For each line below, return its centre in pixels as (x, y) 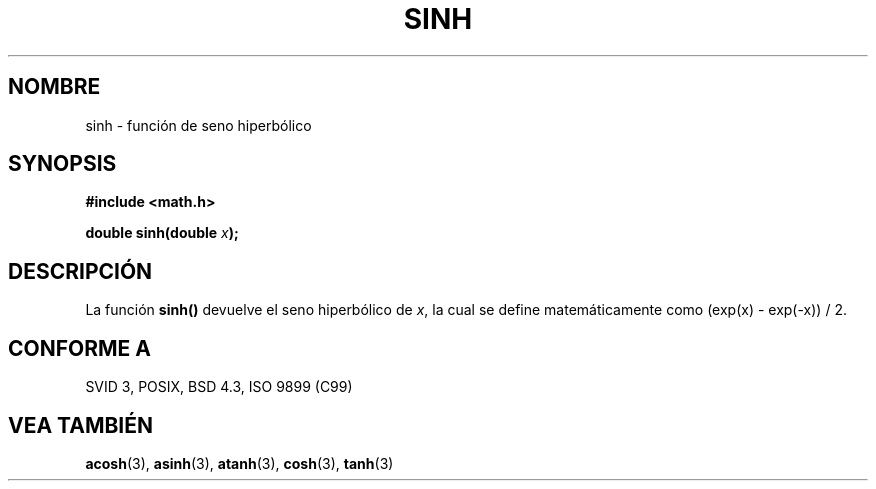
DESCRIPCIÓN (80, 271)
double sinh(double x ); (162, 233)
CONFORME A (79, 348)
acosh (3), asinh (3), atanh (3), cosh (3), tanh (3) (239, 463)
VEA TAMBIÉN (81, 425)
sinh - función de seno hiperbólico (198, 125)
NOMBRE (54, 87)
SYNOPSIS (62, 164)
